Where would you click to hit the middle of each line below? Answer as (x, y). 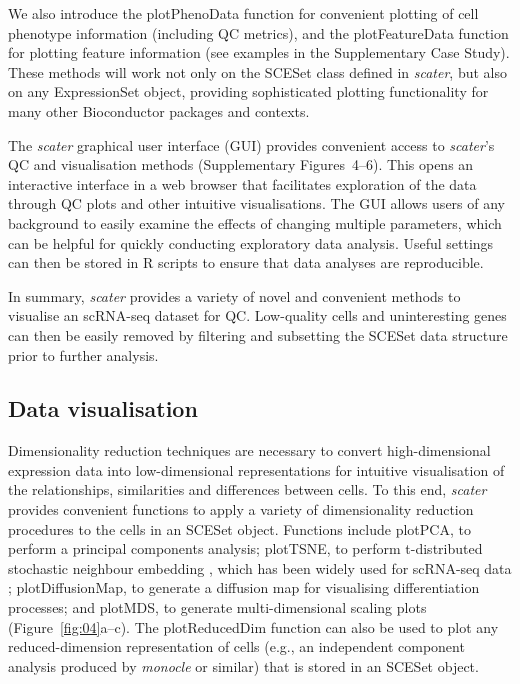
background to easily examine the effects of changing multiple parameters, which (255, 222)
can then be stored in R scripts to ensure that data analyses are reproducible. (246, 262)
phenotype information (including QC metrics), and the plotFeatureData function (258, 32)
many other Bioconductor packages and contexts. (159, 110)
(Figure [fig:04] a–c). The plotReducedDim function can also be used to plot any (253, 626)
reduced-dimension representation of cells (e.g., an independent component (236, 646)
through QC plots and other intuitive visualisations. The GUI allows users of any (256, 203)
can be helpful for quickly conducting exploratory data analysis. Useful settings (251, 242)
